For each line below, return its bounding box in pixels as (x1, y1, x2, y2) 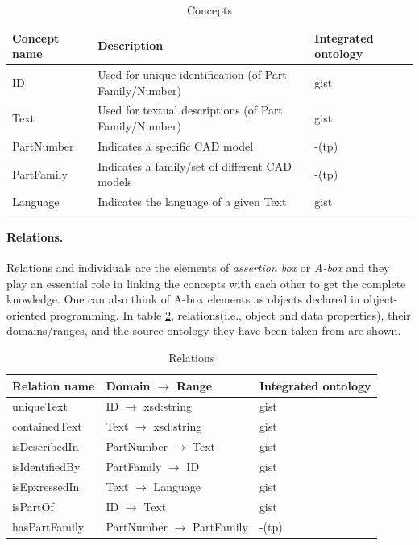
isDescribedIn (12, 438, 79, 455)
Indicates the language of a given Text (97, 193, 287, 210)
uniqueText (12, 398, 68, 415)
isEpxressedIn (12, 477, 80, 494)
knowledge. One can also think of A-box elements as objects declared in (6, 291, 360, 308)
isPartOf (12, 498, 54, 514)
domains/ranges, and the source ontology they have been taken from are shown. (6, 322, 401, 339)
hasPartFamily (12, 518, 85, 535)
